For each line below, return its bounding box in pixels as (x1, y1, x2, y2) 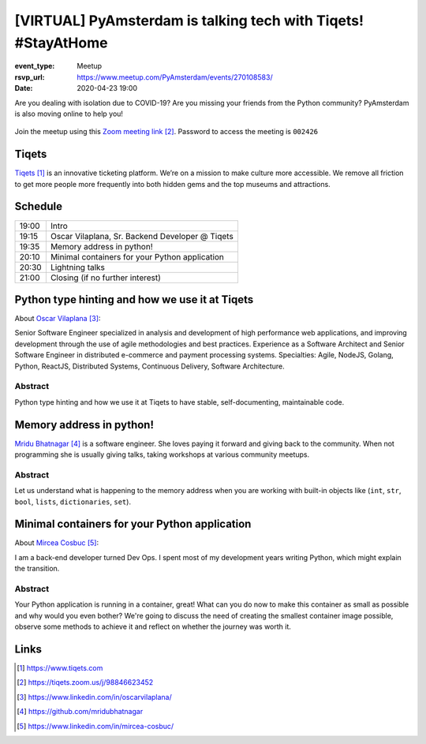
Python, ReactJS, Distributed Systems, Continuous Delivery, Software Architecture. (14, 361, 286, 371)
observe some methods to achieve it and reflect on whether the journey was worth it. (14, 622, 292, 631)
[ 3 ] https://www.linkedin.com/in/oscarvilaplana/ (17, 692, 173, 701)
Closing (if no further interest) (50, 272, 162, 283)
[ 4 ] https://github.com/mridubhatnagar (17, 707, 144, 716)
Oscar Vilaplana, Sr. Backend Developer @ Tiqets (50, 230, 234, 241)
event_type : (14, 62, 55, 71)
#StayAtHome (14, 34, 108, 51)
